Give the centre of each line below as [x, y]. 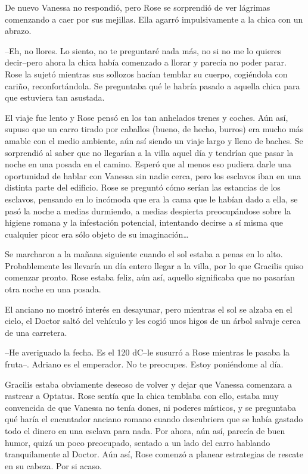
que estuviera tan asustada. [55, 97]
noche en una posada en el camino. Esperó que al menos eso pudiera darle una [148, 164]
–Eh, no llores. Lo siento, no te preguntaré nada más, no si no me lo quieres [143, 50]
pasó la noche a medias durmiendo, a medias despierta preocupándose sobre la [148, 211]
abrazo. [18, 31]
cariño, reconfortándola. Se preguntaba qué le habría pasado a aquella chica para [153, 85]
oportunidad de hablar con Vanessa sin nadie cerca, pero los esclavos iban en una [153, 175]
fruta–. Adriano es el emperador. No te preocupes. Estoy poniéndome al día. [144, 364]
